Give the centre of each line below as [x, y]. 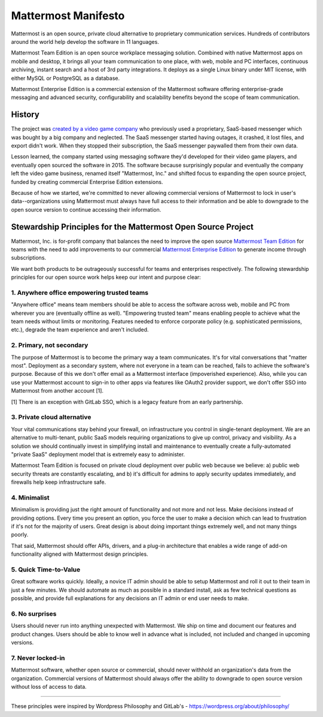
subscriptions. [29, 258]
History [25, 115]
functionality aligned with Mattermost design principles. [80, 554]
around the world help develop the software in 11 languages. [85, 41]
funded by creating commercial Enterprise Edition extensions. [87, 182]
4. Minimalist [31, 498]
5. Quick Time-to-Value [46, 570]
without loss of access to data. [49, 686]
